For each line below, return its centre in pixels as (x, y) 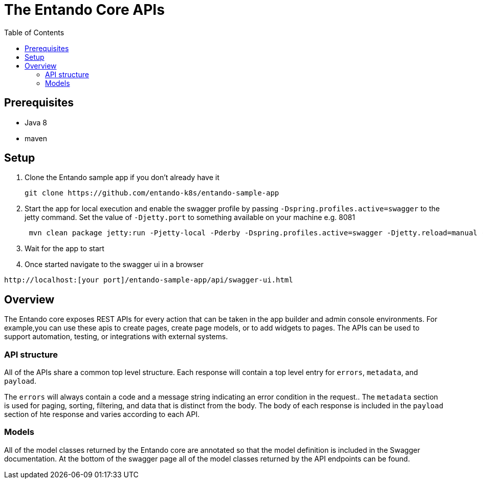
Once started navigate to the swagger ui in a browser (114, 265)
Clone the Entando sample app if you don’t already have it (122, 178)
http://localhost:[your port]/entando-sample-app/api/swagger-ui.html (149, 280)
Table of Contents (34, 32)
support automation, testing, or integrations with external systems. (116, 337)
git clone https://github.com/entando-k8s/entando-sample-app (152, 193)
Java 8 (36, 122)
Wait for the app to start (64, 249)
